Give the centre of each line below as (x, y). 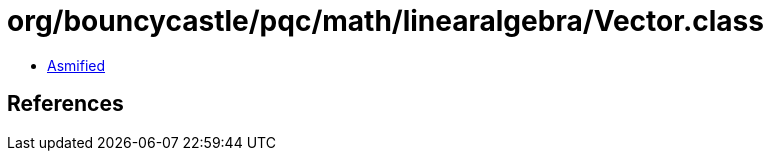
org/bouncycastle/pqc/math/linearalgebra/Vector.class (385, 21)
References (65, 104)
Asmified (76, 65)
